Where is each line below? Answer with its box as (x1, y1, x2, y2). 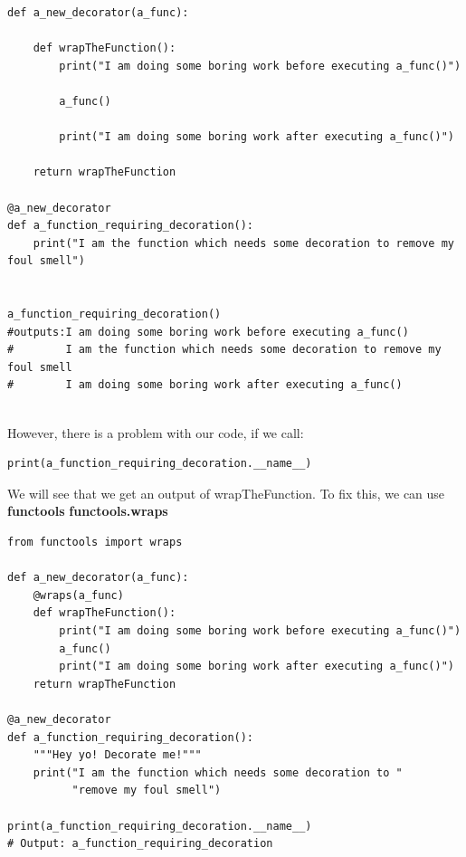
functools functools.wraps (7, 501, 168, 520)
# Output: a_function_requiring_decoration (7, 837, 273, 851)
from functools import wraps (7, 536, 183, 549)
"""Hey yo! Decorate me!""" (33, 748, 202, 762)
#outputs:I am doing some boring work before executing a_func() (7, 325, 409, 338)
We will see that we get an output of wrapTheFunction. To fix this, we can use (7, 483, 445, 502)
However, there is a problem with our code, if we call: (7, 423, 304, 442)
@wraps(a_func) (33, 588, 124, 602)
